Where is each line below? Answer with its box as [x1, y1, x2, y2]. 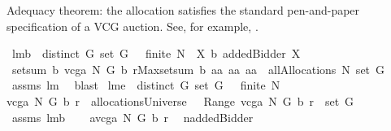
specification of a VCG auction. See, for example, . [7, 17, 258, 34]
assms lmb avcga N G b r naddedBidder [11, 108, 254, 125]
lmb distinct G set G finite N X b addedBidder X [11, 45, 301, 62]
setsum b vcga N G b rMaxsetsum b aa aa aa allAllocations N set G [11, 60, 385, 77]
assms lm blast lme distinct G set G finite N [11, 76, 280, 94]
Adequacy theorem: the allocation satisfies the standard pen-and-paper [7, 2, 360, 18]
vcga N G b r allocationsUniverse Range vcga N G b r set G [7, 92, 354, 109]
